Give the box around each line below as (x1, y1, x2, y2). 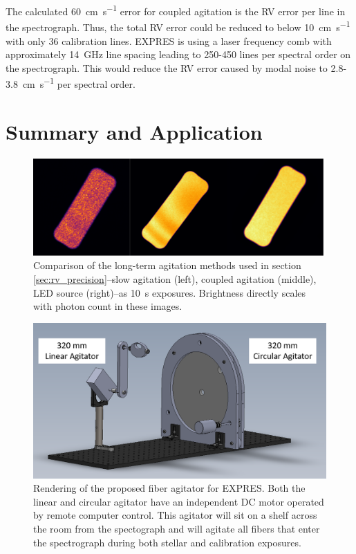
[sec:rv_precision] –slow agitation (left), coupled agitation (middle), (33, 272, 317, 286)
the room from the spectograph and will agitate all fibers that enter (33, 521, 320, 536)
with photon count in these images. (33, 299, 182, 313)
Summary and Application (6, 117, 263, 145)
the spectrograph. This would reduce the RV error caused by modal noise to (6, 60, 328, 75)
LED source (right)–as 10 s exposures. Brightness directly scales (33, 285, 306, 299)
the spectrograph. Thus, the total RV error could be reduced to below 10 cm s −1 (6, 18, 350, 34)
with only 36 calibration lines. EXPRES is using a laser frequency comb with (6, 33, 332, 48)
